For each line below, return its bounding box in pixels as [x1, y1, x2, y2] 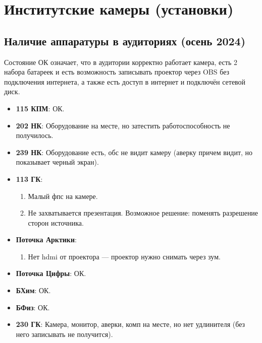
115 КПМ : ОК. [16, 103, 65, 113]
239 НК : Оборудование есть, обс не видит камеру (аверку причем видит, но [16, 147, 253, 157]
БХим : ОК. [16, 285, 51, 296]
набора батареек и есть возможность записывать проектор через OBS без [4, 66, 230, 77]
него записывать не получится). [16, 328, 113, 339]
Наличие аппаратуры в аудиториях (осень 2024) [4, 33, 246, 48]
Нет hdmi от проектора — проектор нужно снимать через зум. [28, 251, 221, 261]
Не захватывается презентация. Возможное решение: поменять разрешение [28, 208, 258, 218]
